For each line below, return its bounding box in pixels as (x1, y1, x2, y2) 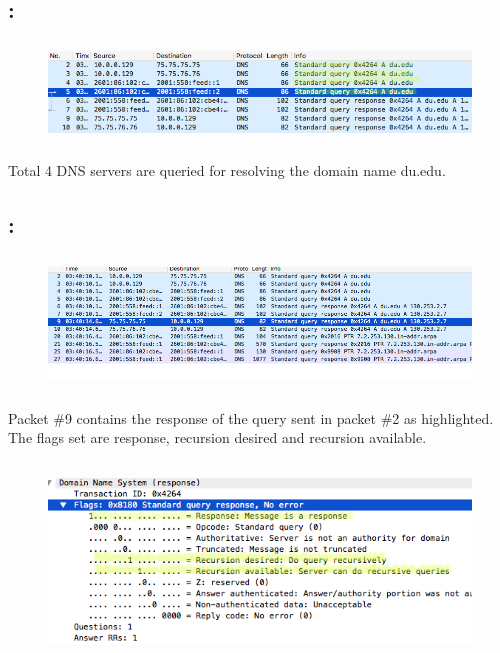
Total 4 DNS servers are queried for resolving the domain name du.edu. (8, 159, 446, 180)
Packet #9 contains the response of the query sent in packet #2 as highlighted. (8, 407, 494, 428)
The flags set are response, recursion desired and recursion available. (8, 427, 427, 448)
